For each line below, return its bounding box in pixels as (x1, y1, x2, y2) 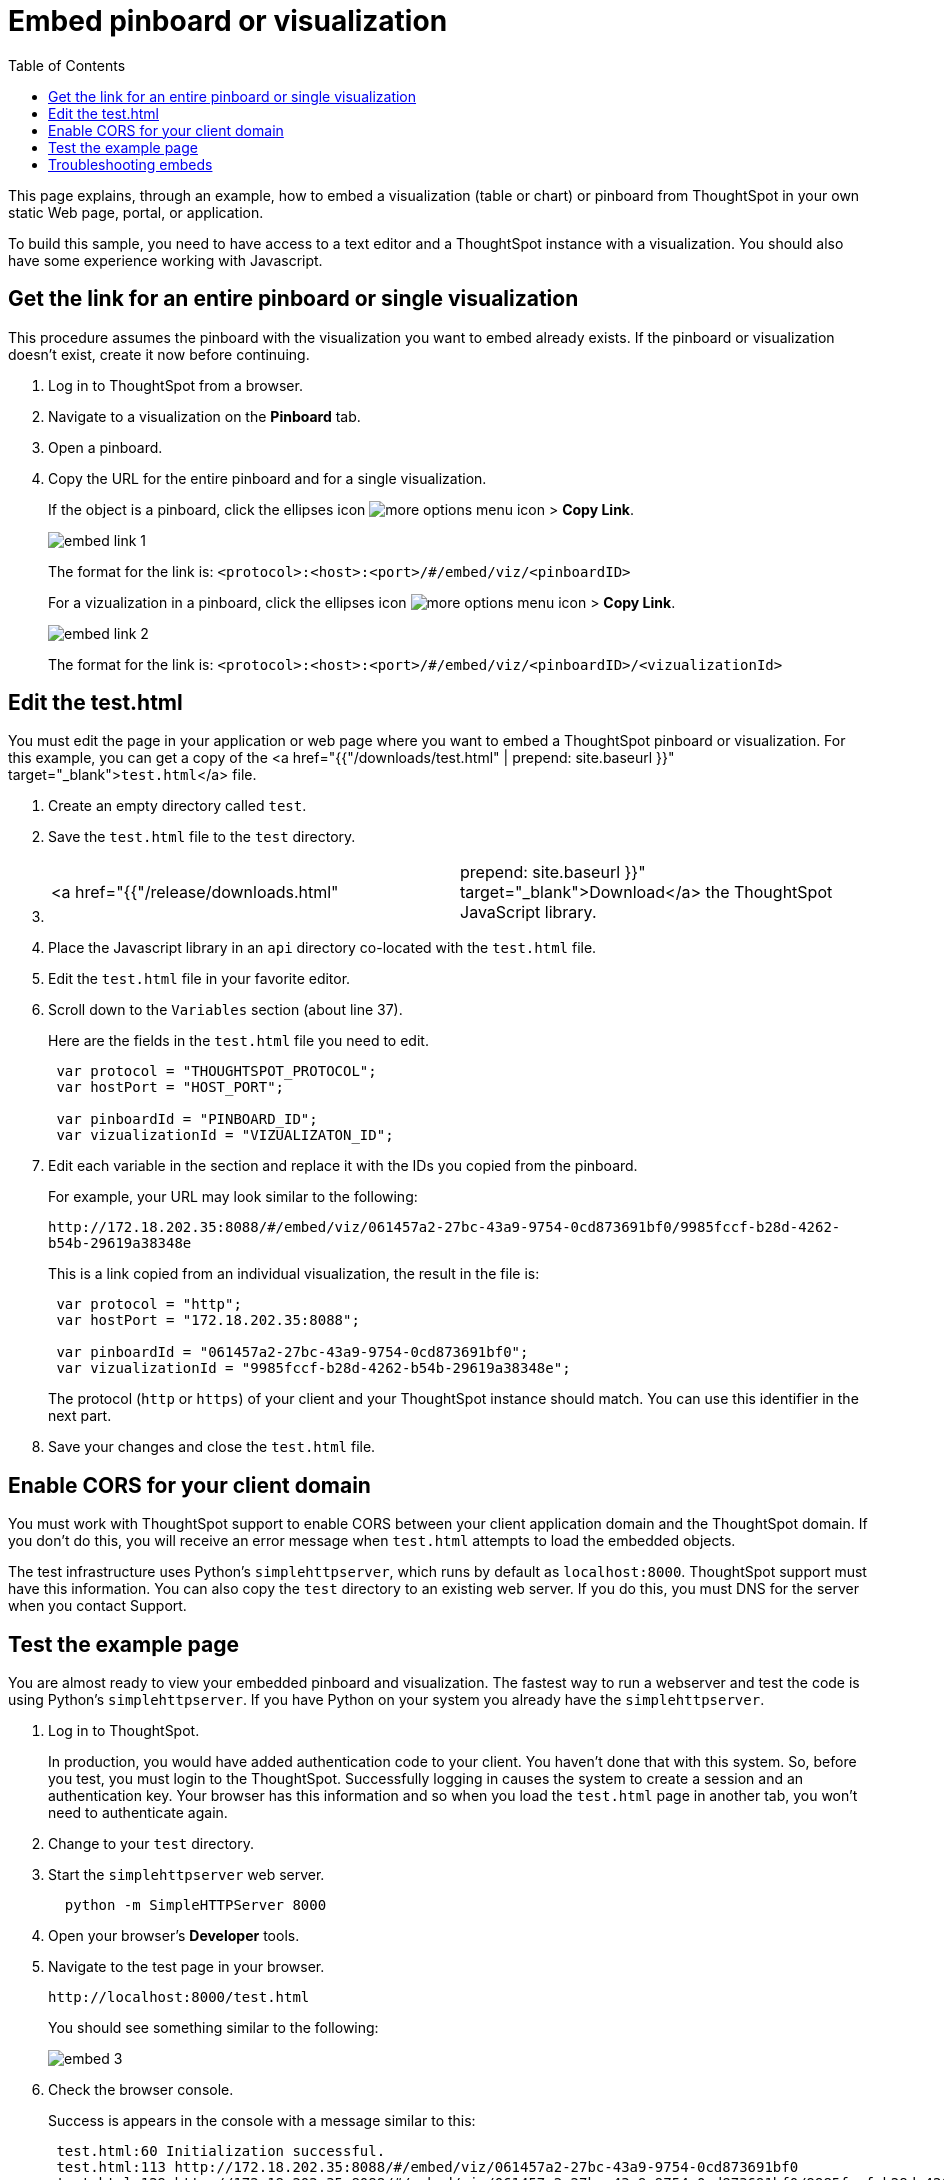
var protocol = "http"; (56, 1296, 242, 1313)
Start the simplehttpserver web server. (48, 1866, 325, 1884)
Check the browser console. (48, 2081, 234, 2099)
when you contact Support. (8, 1597, 187, 1615)
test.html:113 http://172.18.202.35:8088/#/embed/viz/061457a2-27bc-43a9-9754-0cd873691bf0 (56, 2159, 799, 2176)
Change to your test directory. (48, 1835, 255, 1853)
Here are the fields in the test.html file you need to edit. (48, 1032, 429, 1050)
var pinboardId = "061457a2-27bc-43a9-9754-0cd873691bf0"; (56, 1344, 529, 1361)
